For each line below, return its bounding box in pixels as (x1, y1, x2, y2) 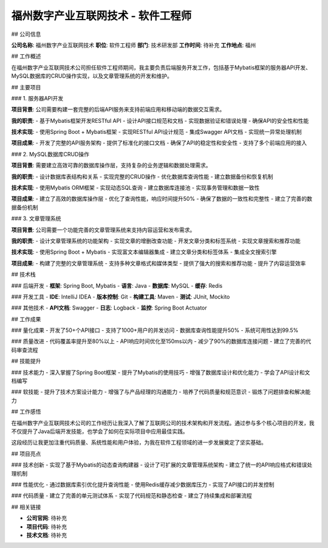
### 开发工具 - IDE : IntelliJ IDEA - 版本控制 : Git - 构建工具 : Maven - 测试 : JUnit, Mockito (11, 293, 230, 300)
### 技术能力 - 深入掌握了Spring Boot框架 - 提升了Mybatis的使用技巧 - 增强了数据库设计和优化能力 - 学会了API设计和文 (11, 369, 310, 376)
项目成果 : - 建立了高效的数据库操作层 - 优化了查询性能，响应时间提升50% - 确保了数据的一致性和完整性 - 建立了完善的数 (11, 195, 313, 203)
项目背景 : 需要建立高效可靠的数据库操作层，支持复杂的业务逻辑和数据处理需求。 (11, 162, 211, 169)
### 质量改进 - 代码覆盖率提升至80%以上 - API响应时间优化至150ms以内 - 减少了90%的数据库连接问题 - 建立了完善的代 (11, 338, 312, 345)
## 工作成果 (11, 315, 41, 322)
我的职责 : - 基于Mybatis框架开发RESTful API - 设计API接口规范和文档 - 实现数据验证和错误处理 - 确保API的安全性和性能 (11, 117, 309, 124)
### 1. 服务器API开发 (11, 94, 64, 102)
